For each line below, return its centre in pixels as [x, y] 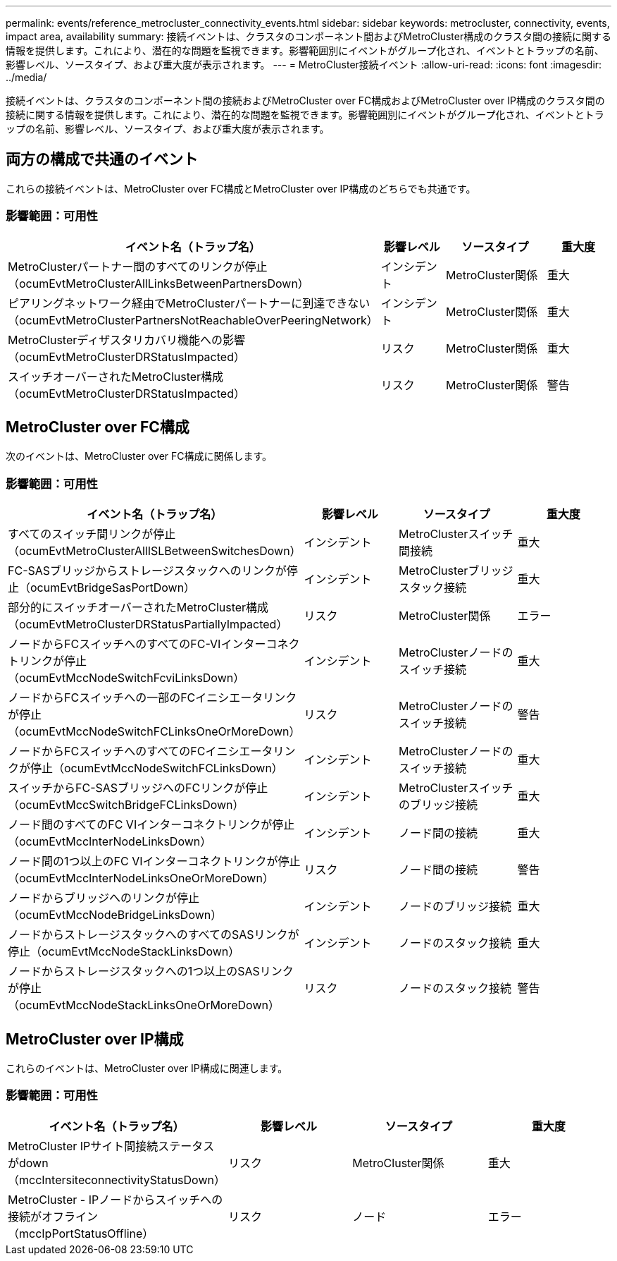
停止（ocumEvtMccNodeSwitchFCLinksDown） [157, 768]
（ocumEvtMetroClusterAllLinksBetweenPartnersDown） [158, 283]
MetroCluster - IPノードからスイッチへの [116, 1199]
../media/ [26, 77]
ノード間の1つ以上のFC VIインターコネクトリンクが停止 [154, 861]
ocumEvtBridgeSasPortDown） [113, 588]
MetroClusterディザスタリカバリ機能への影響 [126, 340]
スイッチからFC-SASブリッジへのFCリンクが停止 [138, 788]
